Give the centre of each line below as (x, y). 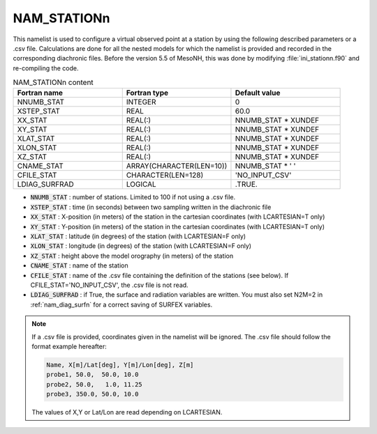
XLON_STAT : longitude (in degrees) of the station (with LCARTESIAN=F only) (141, 246)
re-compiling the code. (46, 68)
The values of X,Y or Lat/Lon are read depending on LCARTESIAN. (127, 412)
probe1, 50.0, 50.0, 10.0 (93, 375)
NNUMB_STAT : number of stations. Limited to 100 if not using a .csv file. (133, 197)
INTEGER (141, 102)
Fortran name (40, 93)
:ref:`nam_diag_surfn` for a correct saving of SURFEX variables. (121, 304)
